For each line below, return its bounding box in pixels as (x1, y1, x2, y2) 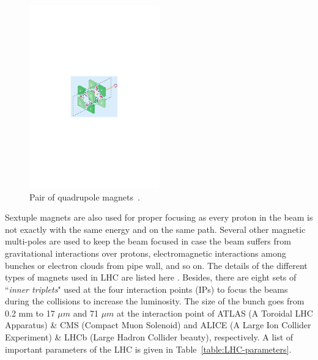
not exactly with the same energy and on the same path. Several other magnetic (5, 222, 306, 235)
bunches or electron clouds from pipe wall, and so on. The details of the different (5, 259, 308, 271)
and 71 (73, 306, 98, 319)
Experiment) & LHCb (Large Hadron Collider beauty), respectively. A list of (5, 331, 294, 343)
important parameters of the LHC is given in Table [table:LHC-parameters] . (5, 342, 292, 355)
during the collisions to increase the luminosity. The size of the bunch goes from (5, 295, 305, 307)
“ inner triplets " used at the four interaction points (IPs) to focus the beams (5, 282, 288, 295)
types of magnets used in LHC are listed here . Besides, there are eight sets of (5, 271, 297, 284)
